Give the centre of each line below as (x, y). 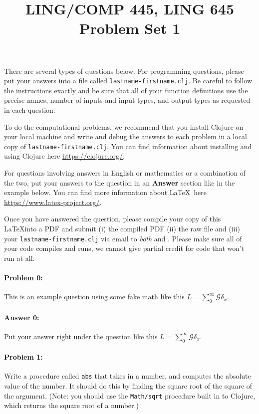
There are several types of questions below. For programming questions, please (124, 71)
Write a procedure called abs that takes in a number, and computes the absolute (128, 376)
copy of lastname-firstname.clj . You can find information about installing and (128, 146)
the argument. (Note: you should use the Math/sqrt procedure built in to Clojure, (130, 395)
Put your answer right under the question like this (81, 336)
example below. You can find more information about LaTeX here (105, 192)
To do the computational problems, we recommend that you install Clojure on (124, 126)
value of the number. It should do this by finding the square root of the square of (128, 386)
